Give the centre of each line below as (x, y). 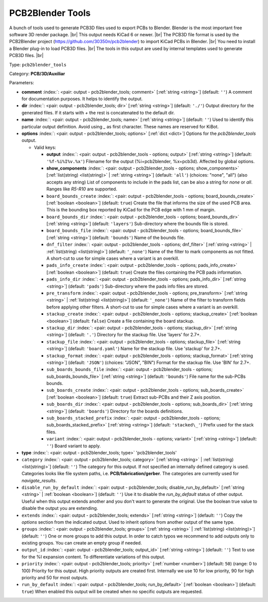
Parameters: (22, 83)
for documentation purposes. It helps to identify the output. (82, 99)
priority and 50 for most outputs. (55, 578)
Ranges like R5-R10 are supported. (82, 189)
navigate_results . (39, 481)
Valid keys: (45, 147)
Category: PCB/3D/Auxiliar (37, 73)
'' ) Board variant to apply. (74, 446)
